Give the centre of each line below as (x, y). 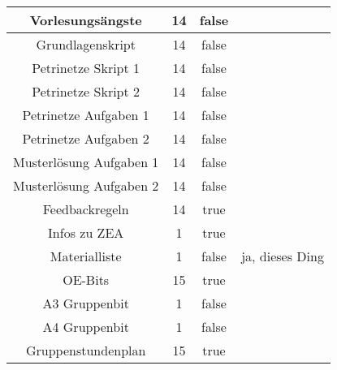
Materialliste (86, 256)
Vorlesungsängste (86, 20)
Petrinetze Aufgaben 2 (86, 138)
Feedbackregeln (86, 209)
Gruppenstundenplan (86, 350)
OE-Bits (86, 280)
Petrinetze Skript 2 (86, 91)
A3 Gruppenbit (86, 303)
